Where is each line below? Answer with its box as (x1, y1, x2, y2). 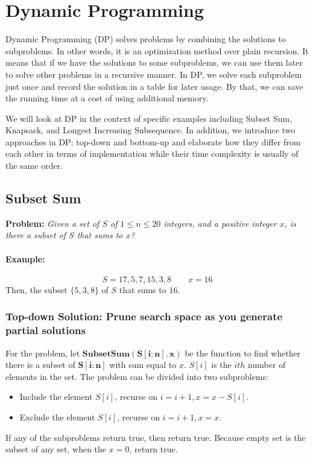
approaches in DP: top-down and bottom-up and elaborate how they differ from (5, 135, 301, 148)
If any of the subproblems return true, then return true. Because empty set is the (5, 431, 306, 443)
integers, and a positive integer (163, 217, 277, 229)
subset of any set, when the (5, 443, 107, 455)
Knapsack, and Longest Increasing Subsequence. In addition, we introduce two (5, 124, 296, 136)
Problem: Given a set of (5, 217, 100, 229)
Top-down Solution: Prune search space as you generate (5, 309, 283, 324)
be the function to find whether (185, 346, 301, 359)
